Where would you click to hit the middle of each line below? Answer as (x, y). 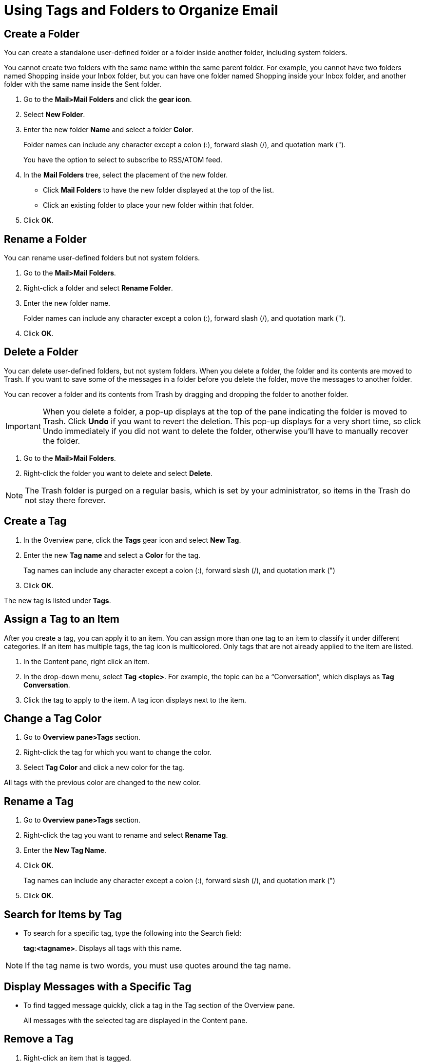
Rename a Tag (39, 801)
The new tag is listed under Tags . (58, 600)
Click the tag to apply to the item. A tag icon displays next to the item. (135, 700)
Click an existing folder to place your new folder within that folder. (148, 205)
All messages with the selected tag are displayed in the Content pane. (135, 1020)
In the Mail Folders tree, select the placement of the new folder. (126, 175)
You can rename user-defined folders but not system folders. (102, 258)
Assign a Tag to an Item (62, 619)
